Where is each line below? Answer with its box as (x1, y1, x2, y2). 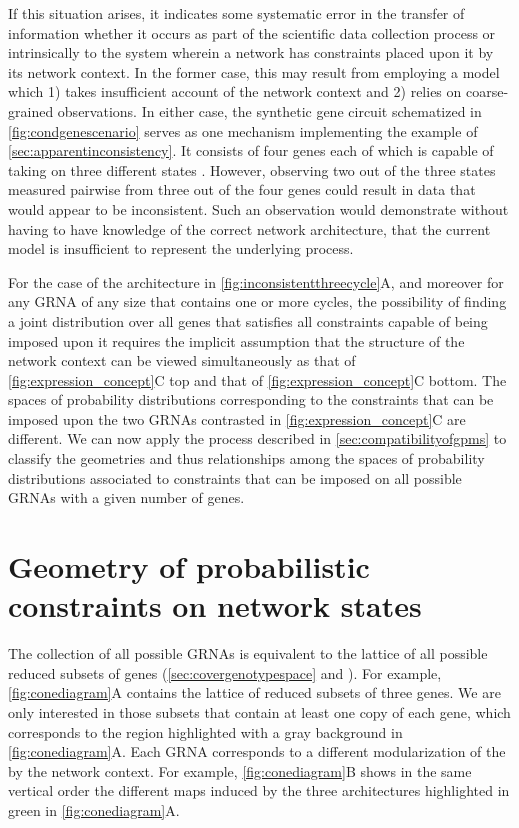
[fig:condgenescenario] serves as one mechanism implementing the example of (8, 120, 478, 141)
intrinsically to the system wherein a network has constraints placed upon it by (8, 42, 494, 63)
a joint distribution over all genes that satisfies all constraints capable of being (8, 310, 488, 331)
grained (8, 100, 54, 121)
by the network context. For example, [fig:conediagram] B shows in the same (8, 760, 472, 781)
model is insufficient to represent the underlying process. (8, 238, 354, 259)
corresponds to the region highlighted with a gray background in (8, 721, 403, 742)
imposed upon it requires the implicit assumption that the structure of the (8, 330, 465, 351)
